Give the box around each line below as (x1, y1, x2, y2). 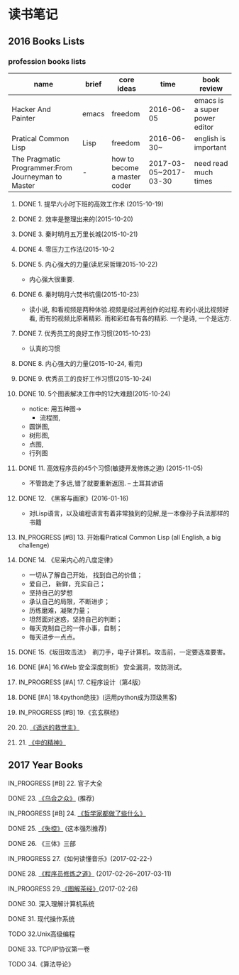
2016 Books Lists (8, 35, 85, 47)
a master (111, 172, 141, 182)
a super (194, 104, 219, 114)
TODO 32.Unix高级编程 (8, 930, 76, 938)
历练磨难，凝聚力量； (28, 606, 91, 614)
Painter (11, 113, 35, 123)
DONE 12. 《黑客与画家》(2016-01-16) (18, 494, 129, 502)
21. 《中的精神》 (18, 738, 66, 747)
